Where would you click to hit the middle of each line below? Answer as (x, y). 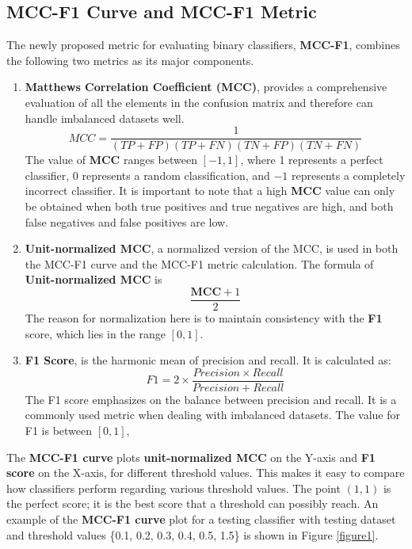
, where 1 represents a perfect (312, 160)
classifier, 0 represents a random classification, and (147, 175)
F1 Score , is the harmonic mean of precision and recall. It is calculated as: (208, 360)
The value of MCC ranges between (111, 160)
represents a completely (349, 175)
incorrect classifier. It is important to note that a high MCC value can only (210, 191)
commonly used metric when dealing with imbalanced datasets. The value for (212, 415)
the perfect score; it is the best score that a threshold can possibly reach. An (193, 503)
